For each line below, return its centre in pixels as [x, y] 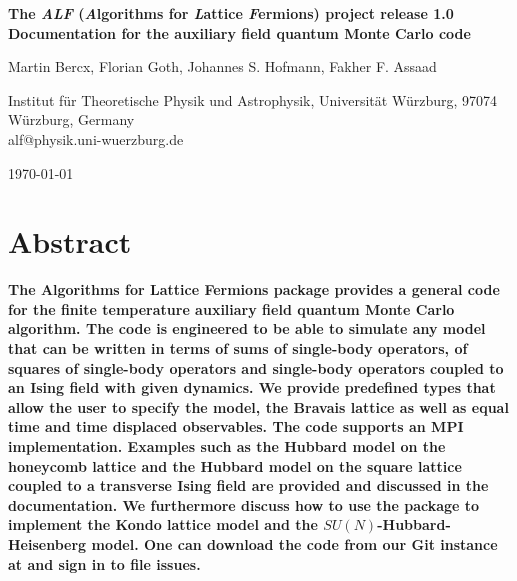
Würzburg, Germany [71, 119]
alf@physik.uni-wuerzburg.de [96, 138]
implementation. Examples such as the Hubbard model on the [227, 446]
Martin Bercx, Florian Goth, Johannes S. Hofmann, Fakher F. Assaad [222, 66]
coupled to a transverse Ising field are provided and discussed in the [248, 485]
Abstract [70, 241]
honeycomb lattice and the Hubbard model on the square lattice [235, 465]
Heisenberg [47, 544]
